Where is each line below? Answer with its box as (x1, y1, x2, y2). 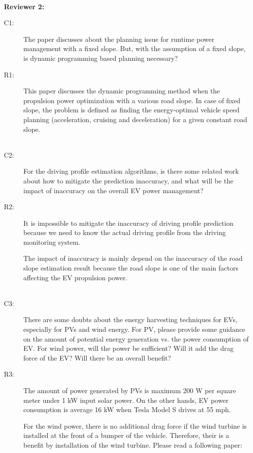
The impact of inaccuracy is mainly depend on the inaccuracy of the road (23, 253, 243, 263)
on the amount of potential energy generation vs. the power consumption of (23, 333, 249, 344)
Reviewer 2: (4, 1, 44, 11)
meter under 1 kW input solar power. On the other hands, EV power (23, 395, 229, 405)
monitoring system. (23, 236, 81, 247)
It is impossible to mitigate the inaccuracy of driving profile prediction (23, 217, 234, 228)
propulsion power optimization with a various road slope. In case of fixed (23, 95, 241, 105)
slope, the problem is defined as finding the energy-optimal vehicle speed (23, 105, 240, 115)
